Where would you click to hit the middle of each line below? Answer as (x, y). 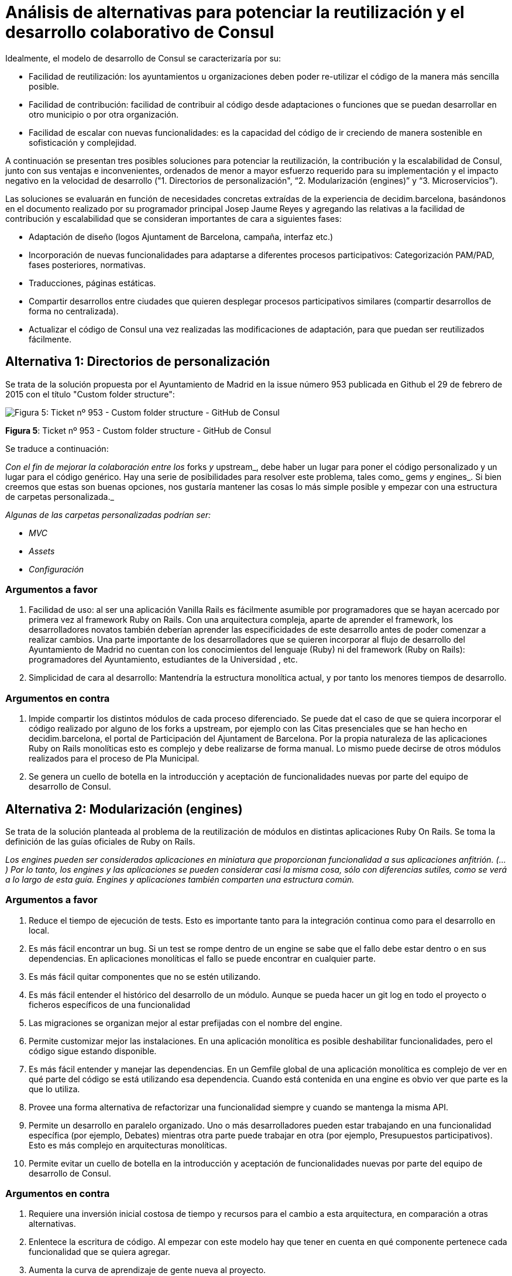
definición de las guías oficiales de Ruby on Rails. (100, 841)
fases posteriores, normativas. (87, 265)
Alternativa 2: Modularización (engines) (124, 809)
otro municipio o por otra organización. (104, 114)
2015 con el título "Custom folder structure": (90, 394)
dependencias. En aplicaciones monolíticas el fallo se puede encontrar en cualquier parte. (202, 958)
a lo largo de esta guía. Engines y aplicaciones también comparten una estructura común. (180, 879)
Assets (42, 551)
